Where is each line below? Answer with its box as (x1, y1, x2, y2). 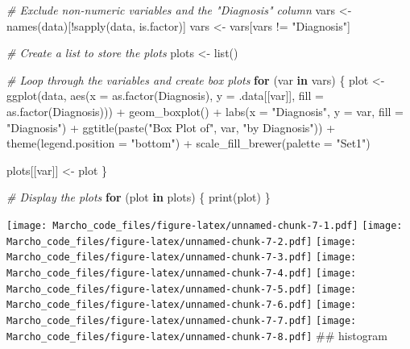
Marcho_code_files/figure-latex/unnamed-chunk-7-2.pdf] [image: (6, 235, 357, 247)
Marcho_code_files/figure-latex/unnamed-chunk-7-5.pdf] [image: (6, 283, 357, 295)
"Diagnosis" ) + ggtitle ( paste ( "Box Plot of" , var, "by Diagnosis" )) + (6, 118, 336, 135)
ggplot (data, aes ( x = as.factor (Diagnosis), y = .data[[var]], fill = (6, 87, 324, 104)
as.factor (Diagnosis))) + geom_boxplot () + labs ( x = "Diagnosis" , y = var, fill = (6, 102, 404, 119)
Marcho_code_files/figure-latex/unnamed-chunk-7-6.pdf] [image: (6, 299, 357, 311)
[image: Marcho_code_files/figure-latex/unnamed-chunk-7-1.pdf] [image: (6, 219, 403, 231)
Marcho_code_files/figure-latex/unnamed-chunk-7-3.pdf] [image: (6, 251, 357, 264)
